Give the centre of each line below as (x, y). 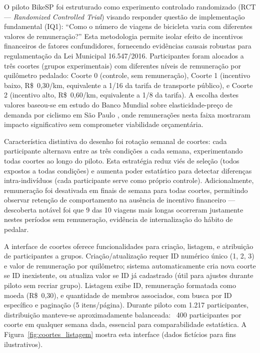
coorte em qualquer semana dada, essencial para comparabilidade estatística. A (125, 324)
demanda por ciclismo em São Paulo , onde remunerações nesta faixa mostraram (127, 114)
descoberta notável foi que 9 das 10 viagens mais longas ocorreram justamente (124, 209)
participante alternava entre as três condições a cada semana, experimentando (123, 151)
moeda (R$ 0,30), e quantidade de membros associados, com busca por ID (118, 295)
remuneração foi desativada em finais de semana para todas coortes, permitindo (126, 190)
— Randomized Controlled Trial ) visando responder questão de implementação (124, 16)
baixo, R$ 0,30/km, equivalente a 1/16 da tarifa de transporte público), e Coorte (128, 85)
